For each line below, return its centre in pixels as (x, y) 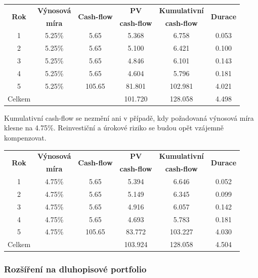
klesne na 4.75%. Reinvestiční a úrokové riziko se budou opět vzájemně (114, 128)
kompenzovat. (25, 137)
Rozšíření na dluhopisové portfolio (75, 269)
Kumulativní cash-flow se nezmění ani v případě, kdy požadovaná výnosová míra (129, 117)
